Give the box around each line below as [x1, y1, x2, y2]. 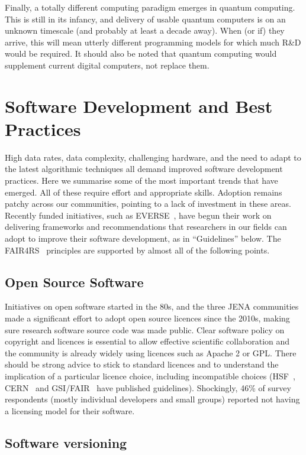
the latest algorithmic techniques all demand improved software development [5, 162, 283, 175]
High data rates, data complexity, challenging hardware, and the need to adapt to [5, 151, 301, 163]
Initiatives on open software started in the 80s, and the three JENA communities [5, 300, 299, 313]
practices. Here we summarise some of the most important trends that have [5, 174, 278, 187]
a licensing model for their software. [5, 404, 135, 417]
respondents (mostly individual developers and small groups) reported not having [5, 393, 300, 405]
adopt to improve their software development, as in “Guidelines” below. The [5, 232, 281, 245]
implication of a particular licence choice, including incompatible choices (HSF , [5, 369, 295, 382]
